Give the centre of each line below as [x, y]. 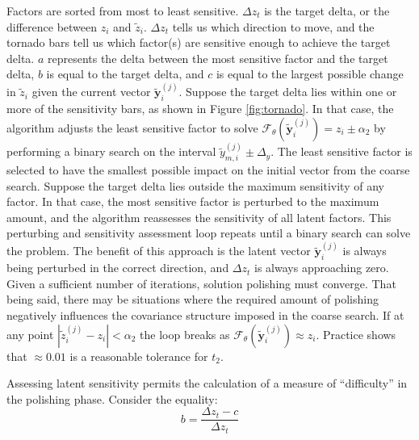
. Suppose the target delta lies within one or [288, 92]
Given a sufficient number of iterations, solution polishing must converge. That [201, 283]
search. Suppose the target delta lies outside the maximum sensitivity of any [195, 185]
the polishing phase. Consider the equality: [112, 398]
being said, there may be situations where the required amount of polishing [193, 299]
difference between [52, 26]
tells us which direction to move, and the [273, 26]
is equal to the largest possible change [310, 74]
